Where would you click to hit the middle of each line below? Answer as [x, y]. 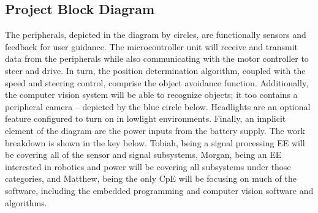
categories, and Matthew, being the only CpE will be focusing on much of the [151, 178]
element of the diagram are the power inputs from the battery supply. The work [155, 130]
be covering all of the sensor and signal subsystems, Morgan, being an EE [143, 155]
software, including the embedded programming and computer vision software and [159, 190]
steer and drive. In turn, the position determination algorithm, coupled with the [155, 70]
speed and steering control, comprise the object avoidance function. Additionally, [157, 82]
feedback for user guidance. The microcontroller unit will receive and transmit [151, 46]
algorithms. [26, 202]
